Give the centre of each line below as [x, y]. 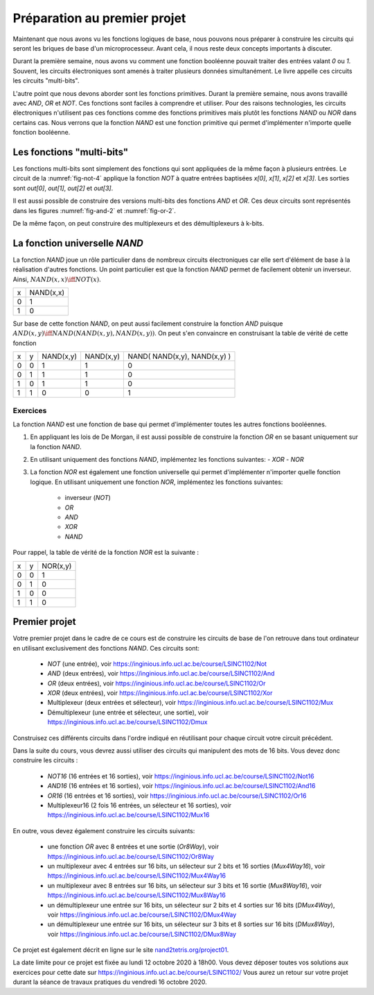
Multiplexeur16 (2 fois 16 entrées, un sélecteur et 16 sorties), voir [140, 805]
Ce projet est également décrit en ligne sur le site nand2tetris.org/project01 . [121, 950]
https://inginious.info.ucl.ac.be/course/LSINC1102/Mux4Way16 [137, 876]
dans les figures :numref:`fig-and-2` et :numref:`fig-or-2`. [95, 210]
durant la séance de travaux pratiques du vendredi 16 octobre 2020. [110, 982]
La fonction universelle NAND [78, 243]
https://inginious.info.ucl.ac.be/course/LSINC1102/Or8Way [131, 856]
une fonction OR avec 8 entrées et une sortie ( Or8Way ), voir [133, 846]
